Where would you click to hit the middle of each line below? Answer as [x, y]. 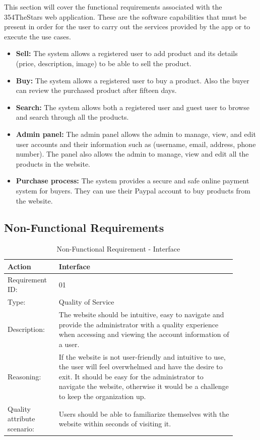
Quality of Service [86, 302]
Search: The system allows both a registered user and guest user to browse [133, 107]
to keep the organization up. [102, 396]
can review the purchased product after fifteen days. [96, 90]
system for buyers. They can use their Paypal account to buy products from [133, 190]
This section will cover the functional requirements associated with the [113, 7]
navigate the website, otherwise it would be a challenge [144, 386]
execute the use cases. [38, 36]
